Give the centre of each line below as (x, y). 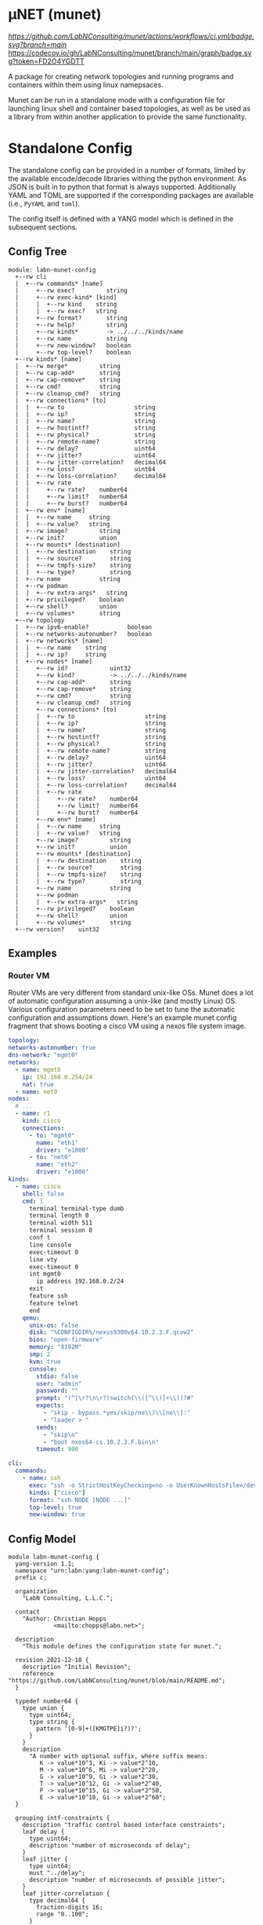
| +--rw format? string (71, 318)
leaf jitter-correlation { (66, 1894)
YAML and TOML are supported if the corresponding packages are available (131, 195)
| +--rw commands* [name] (59, 283)
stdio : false (58, 1376)
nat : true (38, 1084)
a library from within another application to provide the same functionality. (127, 116)
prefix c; (31, 1578)
